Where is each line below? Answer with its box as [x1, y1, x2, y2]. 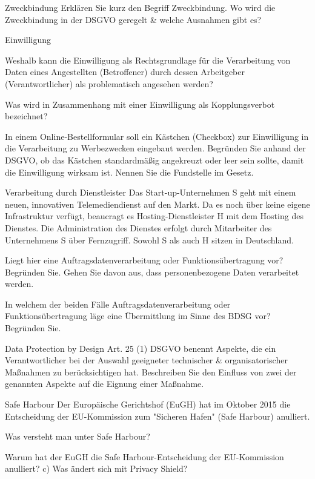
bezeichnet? [5, 110, 48, 122]
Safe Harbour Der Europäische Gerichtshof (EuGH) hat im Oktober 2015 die [5, 398, 291, 411]
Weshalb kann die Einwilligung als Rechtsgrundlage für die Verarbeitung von [5, 53, 291, 66]
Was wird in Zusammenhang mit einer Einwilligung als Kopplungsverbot [5, 97, 275, 110]
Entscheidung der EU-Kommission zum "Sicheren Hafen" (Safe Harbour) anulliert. [5, 409, 310, 422]
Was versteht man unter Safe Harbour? [5, 430, 150, 443]
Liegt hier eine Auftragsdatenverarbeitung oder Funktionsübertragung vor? [5, 254, 283, 266]
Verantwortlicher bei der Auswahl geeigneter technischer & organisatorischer [5, 354, 288, 366]
